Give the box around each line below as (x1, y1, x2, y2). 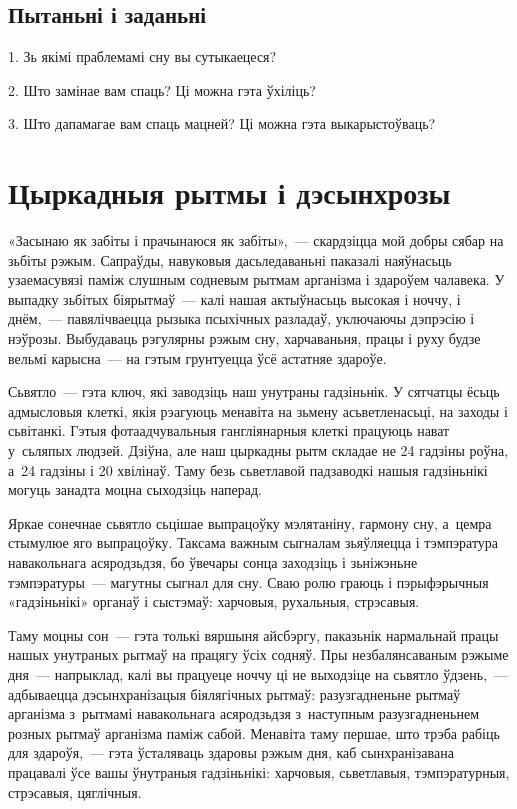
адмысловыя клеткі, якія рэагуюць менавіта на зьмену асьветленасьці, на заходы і (8, 400, 508, 421)
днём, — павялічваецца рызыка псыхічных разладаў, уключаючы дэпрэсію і (8, 308, 475, 329)
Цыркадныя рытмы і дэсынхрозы (8, 172, 451, 213)
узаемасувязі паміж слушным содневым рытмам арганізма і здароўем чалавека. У (8, 269, 505, 290)
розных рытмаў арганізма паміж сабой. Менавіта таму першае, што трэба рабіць (8, 722, 500, 743)
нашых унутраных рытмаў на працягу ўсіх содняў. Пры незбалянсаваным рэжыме (8, 644, 509, 665)
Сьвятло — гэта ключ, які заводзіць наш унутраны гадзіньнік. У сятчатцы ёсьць (8, 381, 500, 402)
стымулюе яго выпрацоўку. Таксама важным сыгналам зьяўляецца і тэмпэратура (8, 532, 499, 553)
